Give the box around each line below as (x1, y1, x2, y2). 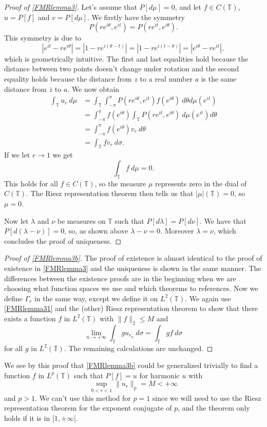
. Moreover (160, 225, 194, 236)
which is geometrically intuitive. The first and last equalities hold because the (4, 53, 249, 64)
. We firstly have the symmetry (87, 11, 185, 22)
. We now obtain (67, 83, 120, 94)
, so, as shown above (64, 225, 128, 236)
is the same (201, 73, 237, 84)
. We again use (185, 293, 231, 303)
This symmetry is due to (4, 32, 82, 43)
